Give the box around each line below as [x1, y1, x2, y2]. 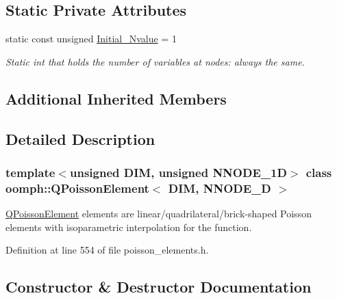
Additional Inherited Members [5, 87, 227, 109]
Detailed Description [5, 128, 155, 149]
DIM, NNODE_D [168, 179, 271, 196]
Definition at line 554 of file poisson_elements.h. [5, 243, 209, 257]
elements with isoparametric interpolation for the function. [5, 219, 252, 234]
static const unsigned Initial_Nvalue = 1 [5, 31, 177, 46]
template [5, 163, 55, 180]
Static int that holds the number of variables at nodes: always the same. [5, 54, 305, 68]
